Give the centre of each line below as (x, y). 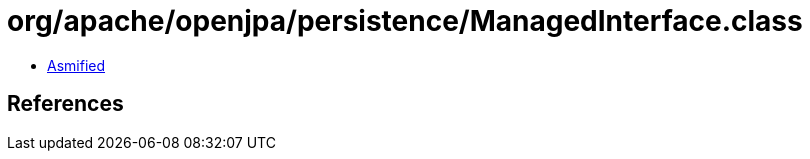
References (65, 104)
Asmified (76, 65)
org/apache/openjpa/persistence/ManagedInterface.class (405, 21)
